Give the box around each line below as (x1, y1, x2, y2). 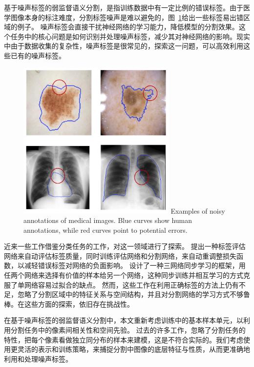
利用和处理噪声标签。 (4, 353, 72, 364)
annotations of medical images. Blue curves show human (23, 215, 192, 225)
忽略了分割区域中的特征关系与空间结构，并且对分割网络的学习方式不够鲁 (17, 289, 250, 299)
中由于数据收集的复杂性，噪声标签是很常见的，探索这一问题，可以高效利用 (4, 41, 243, 51)
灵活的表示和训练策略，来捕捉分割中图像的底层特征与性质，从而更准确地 (17, 344, 250, 354)
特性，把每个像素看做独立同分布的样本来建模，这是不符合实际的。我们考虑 (4, 334, 243, 344)
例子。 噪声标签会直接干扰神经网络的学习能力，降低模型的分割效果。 (17, 22, 239, 32)
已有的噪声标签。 (10, 50, 65, 60)
